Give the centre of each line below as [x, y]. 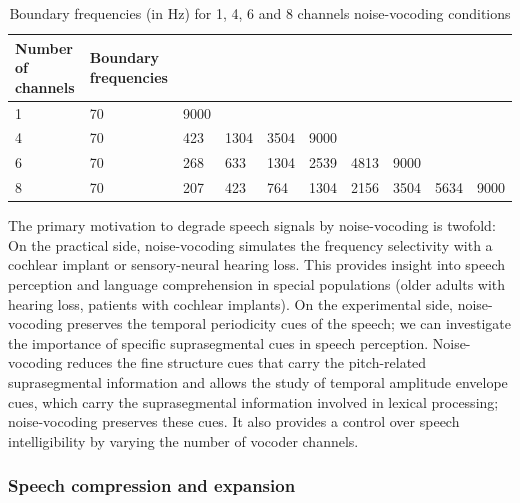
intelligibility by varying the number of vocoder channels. [183, 440]
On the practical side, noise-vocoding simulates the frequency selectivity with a [250, 244]
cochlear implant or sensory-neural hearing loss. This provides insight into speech [257, 264]
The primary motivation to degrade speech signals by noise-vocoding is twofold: [252, 225]
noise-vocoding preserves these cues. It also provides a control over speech [234, 421]
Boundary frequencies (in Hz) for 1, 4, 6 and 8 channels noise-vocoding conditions [260, 13]
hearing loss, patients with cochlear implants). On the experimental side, [231, 303]
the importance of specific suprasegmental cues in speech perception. [218, 342]
